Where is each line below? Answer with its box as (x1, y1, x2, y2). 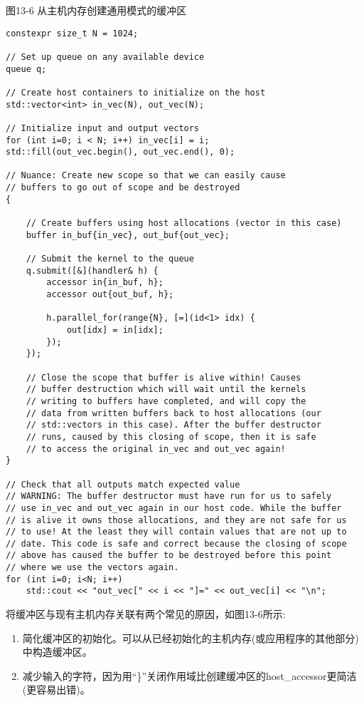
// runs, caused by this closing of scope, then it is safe (26, 431, 316, 442)
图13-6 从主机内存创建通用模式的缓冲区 (6, 3, 187, 17)
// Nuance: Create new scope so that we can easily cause (6, 170, 286, 181)
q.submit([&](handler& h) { (26, 265, 159, 276)
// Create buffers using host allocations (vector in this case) (26, 218, 342, 229)
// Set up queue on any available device (6, 51, 205, 62)
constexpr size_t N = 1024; (6, 28, 139, 38)
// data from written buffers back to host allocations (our (26, 408, 321, 418)
